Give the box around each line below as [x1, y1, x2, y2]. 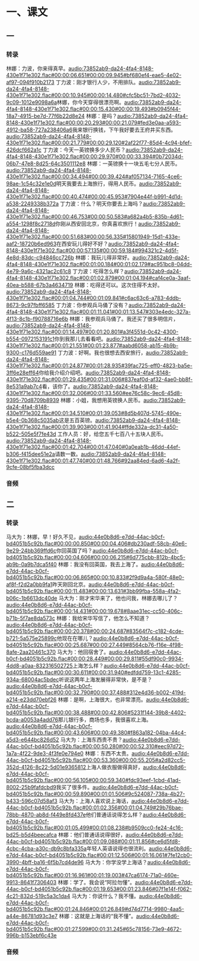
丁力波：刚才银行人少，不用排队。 [55, 78, 139, 86]
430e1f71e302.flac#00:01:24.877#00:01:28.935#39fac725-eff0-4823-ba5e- [6, 362, 192, 369]
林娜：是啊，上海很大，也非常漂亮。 [57, 696, 146, 703]
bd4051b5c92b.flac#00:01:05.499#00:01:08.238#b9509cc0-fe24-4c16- [6, 824, 184, 831]
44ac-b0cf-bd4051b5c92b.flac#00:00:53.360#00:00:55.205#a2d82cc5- [6, 757, 185, 764]
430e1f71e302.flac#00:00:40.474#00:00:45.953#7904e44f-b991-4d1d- [6, 193, 183, 200]
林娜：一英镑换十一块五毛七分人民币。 [86, 160, 181, 167]
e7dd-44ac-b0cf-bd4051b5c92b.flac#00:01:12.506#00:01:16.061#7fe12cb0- [6, 852, 192, 859]
